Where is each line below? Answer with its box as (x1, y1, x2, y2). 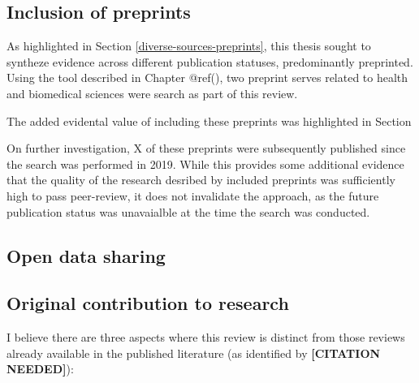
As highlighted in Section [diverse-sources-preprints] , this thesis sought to (6, 37, 371, 54)
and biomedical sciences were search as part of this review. (6, 84, 298, 101)
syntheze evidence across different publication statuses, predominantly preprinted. (6, 53, 413, 70)
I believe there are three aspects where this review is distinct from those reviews (6, 329, 405, 346)
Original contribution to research (6, 290, 289, 316)
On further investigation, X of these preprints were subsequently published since (6, 140, 406, 157)
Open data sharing (6, 243, 166, 268)
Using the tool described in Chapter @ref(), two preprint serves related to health (6, 69, 408, 86)
